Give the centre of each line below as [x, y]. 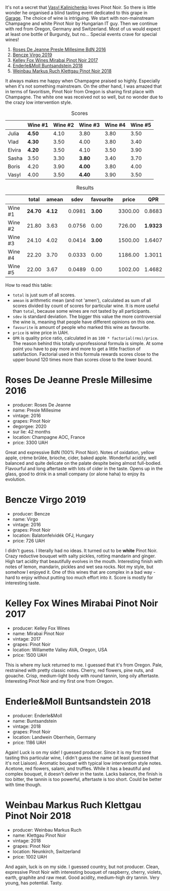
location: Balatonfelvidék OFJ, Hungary [53, 535]
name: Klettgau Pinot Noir [39, 835]
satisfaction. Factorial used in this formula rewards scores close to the [86, 354]
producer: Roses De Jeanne [42, 404]
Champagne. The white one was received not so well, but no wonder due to [84, 97]
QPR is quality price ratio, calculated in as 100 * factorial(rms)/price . [86, 338]
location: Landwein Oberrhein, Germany [54, 737]
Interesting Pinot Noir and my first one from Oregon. [59, 681]
